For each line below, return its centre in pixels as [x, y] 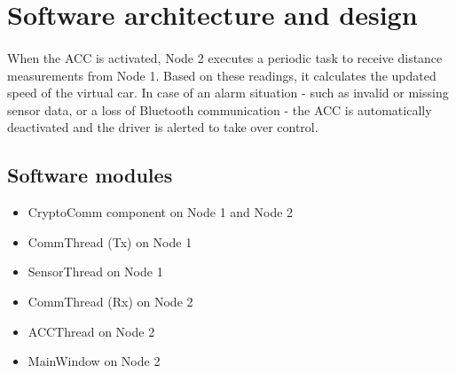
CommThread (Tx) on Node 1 [110, 241]
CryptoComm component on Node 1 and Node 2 [161, 212]
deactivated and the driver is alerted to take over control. [163, 127]
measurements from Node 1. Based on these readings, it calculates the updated [222, 75]
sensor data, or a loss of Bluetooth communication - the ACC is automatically [220, 109]
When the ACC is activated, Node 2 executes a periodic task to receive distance [225, 57]
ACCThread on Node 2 [91, 331]
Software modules [90, 175]
